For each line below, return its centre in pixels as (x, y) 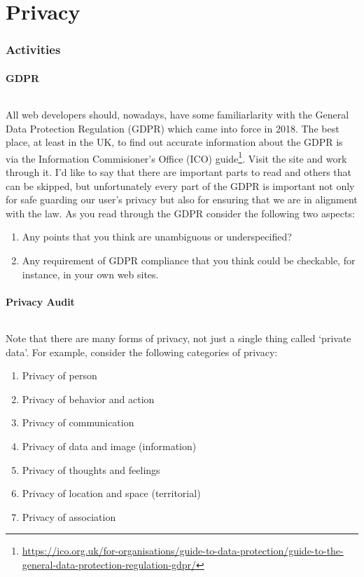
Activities (33, 49)
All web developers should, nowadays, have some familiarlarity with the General (177, 115)
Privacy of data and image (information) (109, 446)
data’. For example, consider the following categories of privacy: (142, 352)
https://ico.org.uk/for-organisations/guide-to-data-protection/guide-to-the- (183, 551)
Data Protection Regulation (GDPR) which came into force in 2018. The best (173, 128)
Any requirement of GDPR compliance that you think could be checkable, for (189, 260)
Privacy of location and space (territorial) (111, 493)
